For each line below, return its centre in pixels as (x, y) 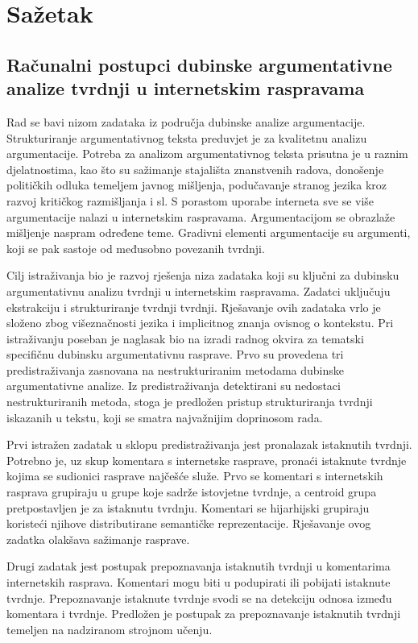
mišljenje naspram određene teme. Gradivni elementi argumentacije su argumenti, (209, 232)
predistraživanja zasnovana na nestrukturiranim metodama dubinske (175, 369)
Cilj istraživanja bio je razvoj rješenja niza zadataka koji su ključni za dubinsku (203, 275)
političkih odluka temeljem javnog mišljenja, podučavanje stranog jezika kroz (197, 185)
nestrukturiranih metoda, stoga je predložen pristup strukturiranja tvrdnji (190, 402)
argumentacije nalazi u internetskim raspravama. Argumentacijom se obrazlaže (201, 216)
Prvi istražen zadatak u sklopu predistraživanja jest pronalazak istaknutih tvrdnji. (209, 444)
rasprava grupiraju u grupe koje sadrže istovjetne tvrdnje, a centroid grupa (192, 492)
